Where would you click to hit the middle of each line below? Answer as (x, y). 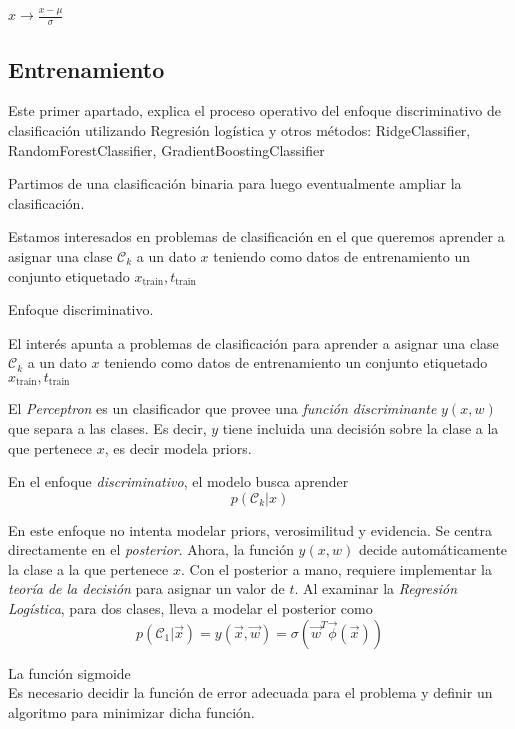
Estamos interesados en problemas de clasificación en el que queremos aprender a (256, 236)
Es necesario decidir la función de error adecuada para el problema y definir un (250, 692)
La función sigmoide (69, 672)
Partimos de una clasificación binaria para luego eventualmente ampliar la (235, 183)
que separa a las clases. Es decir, (107, 427)
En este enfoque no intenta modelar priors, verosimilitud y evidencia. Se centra (250, 529)
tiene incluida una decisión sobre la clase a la (360, 427)
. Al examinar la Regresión (376, 588)
